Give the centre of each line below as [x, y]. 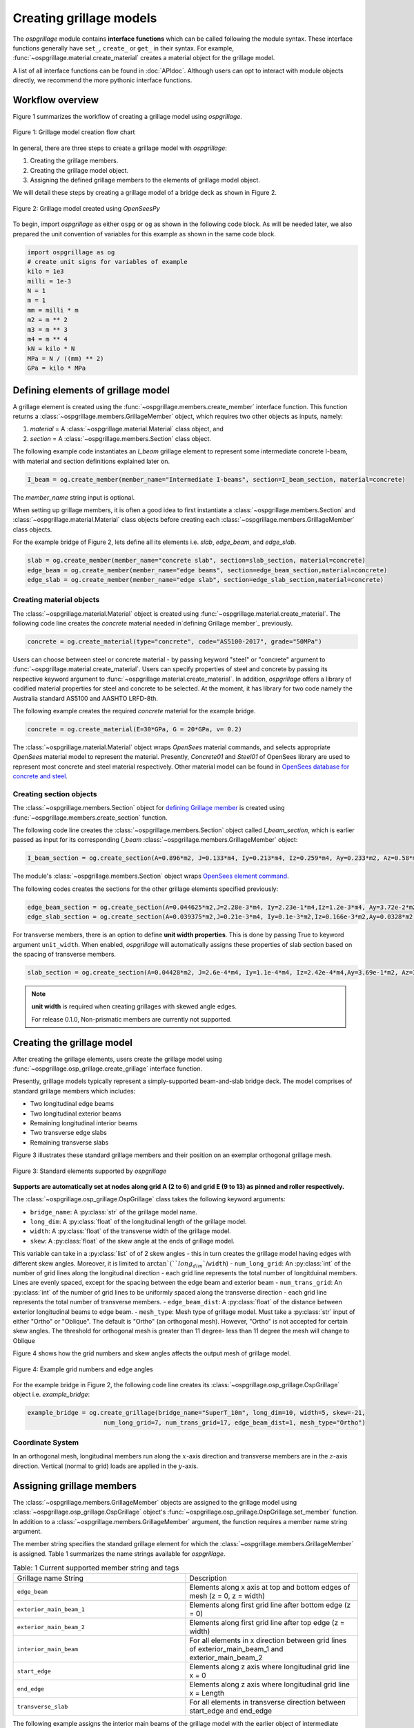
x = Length [207, 1693]
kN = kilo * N [51, 349]
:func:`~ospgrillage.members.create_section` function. [90, 817]
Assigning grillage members [75, 1486]
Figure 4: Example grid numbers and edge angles [83, 1369]
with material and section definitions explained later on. [91, 461]
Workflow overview [56, 100]
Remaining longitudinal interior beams [84, 1123]
